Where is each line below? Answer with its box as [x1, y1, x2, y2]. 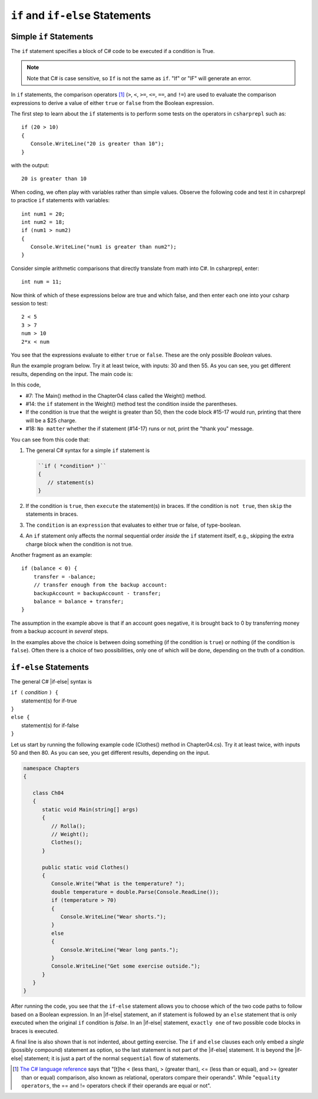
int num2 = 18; [21, 219, 65, 225]
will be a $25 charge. [25, 417, 77, 424]
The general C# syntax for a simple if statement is [25, 447, 150, 454]
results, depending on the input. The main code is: [11, 370, 133, 377]
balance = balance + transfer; [33, 598, 124, 605]
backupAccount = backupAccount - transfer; [33, 590, 161, 596]
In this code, [11, 381, 41, 388]
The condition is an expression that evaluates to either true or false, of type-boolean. [25, 522, 241, 529]
